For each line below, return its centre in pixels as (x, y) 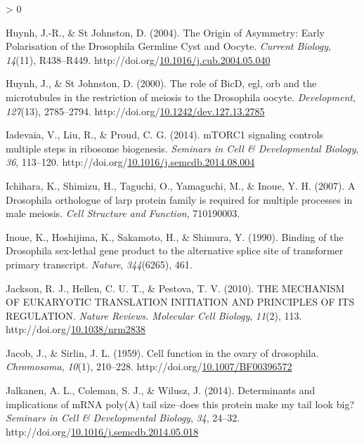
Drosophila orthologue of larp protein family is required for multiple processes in (179, 199)
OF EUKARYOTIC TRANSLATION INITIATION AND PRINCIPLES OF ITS (180, 302)
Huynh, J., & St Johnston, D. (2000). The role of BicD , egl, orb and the (161, 83)
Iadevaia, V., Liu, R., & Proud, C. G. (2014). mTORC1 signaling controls (164, 135)
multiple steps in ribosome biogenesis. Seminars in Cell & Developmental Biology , (182, 148)
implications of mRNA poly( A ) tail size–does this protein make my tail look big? (180, 404)
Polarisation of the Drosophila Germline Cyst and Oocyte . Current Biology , (168, 46)
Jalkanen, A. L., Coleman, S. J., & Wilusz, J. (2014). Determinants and (161, 390)
